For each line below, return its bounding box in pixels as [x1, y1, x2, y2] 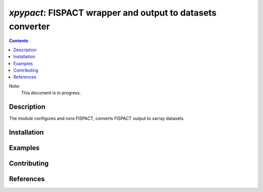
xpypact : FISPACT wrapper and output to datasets [9, 7, 217, 18]
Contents [9, 38, 29, 44]
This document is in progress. [21, 90, 81, 96]
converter [9, 21, 50, 32]
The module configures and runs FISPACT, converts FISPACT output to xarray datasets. [9, 115, 185, 121]
